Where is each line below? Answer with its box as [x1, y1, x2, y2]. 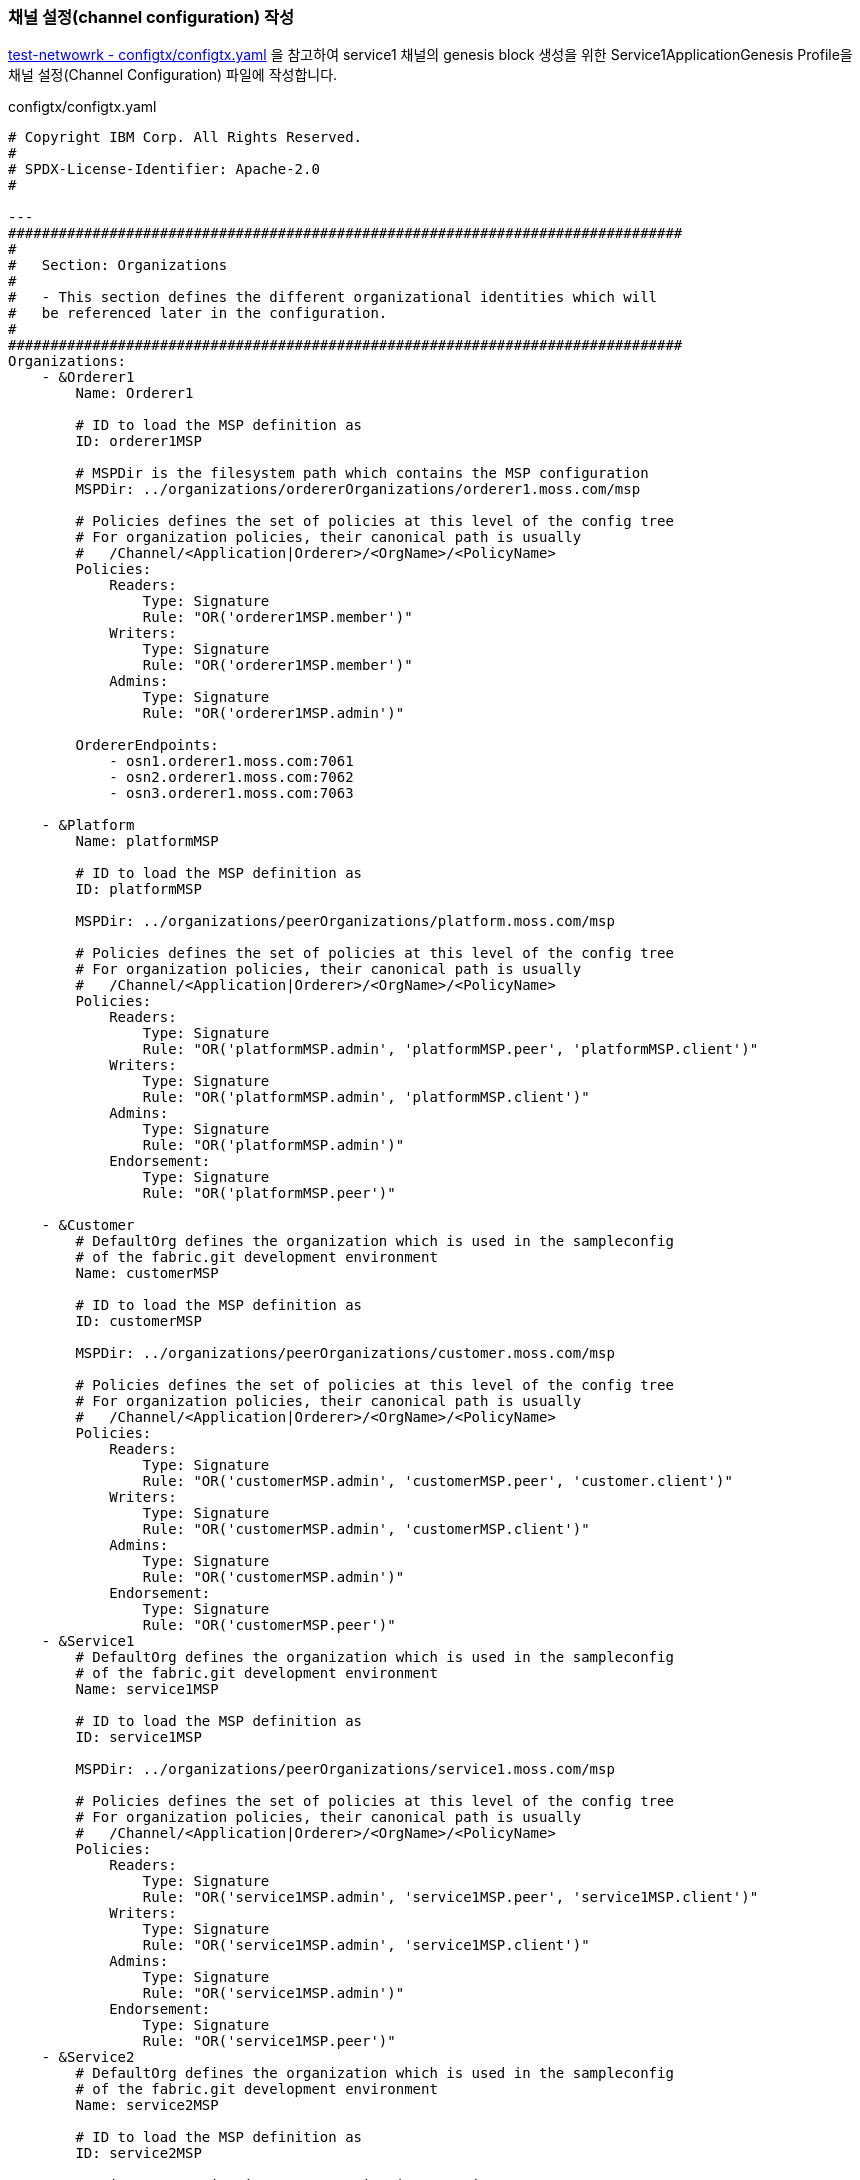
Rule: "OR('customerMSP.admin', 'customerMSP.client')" [142, 1521, 590, 1538]
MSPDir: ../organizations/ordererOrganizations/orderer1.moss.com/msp [75, 481, 641, 498]
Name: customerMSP [75, 1265, 219, 1282]
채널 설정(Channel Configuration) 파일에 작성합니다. [8, 66, 338, 84]
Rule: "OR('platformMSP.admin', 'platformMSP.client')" [142, 1089, 590, 1106]
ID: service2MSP [75, 2145, 202, 2162]
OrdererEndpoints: [75, 737, 219, 754]
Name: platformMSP [75, 833, 219, 850]
